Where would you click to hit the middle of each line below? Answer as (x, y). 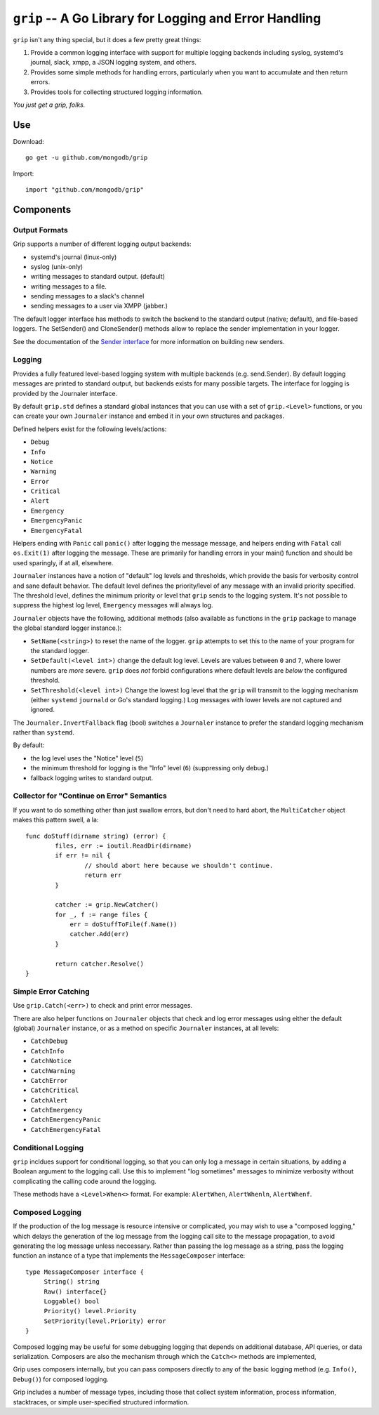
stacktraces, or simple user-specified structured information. (101, 1402)
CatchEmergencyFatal (66, 1130)
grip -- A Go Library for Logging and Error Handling (167, 18)
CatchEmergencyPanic (66, 1120)
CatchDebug (49, 1041)
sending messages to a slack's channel (87, 296)
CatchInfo (47, 1051)
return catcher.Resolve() (99, 963)
